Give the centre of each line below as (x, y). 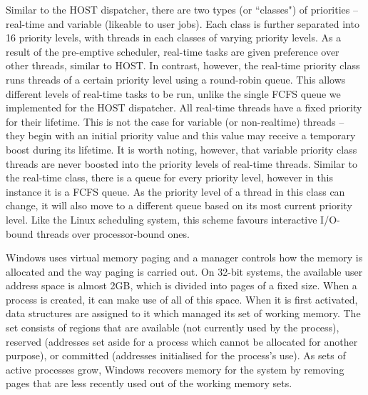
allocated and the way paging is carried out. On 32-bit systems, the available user (184, 271)
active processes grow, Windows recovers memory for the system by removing (175, 369)
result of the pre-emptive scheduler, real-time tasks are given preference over (173, 51)
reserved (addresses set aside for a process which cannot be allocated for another (182, 341)
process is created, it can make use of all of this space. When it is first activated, (182, 299)
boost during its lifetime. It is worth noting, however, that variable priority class (182, 149)
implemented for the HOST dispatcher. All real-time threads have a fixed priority (184, 107)
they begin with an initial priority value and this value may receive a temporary (181, 135)
